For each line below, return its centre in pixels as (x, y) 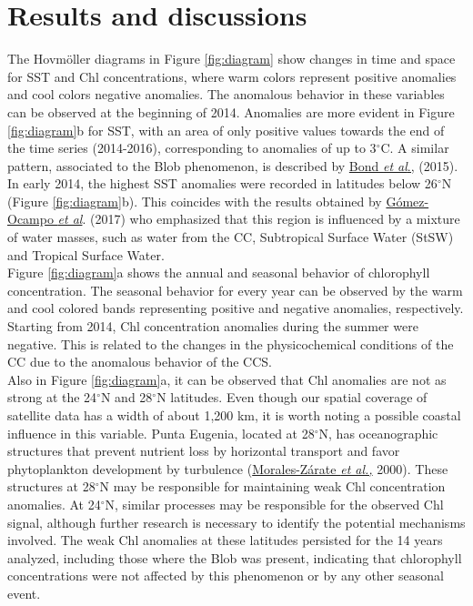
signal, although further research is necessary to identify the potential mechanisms (236, 522)
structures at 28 (51, 486)
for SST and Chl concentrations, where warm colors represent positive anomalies (232, 76)
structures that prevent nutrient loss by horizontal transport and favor (204, 451)
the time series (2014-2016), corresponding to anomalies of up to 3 (192, 148)
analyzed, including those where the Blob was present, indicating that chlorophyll (235, 557)
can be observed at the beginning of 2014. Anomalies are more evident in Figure (231, 111)
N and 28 (126, 397)
